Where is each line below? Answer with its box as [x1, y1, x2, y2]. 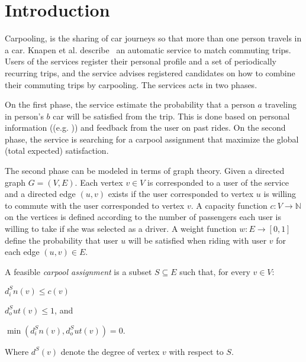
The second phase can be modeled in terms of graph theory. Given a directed [5, 164, 285, 177]
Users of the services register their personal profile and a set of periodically [5, 55, 276, 67]
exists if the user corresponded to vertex [108, 188, 254, 200]
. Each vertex [75, 176, 123, 188]
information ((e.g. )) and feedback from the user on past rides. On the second [5, 121, 286, 134]
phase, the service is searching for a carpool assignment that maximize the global [5, 132, 299, 145]
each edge [5, 245, 40, 258]
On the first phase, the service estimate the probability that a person [5, 98, 255, 111]
